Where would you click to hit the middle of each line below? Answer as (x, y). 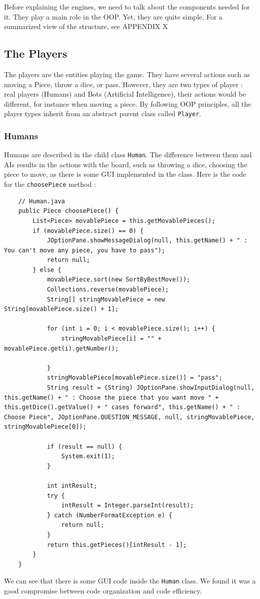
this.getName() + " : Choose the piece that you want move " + (111, 397)
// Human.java (41, 201)
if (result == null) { (84, 446)
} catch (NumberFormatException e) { (109, 515)
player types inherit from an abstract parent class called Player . (103, 113)
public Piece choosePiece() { (68, 211)
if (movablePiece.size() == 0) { (88, 231)
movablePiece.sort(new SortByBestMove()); (118, 280)
